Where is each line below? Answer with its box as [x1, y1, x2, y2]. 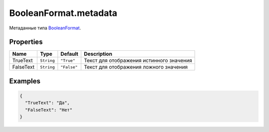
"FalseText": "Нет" [25, 107, 73, 113]
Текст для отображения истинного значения [84, 57, 192, 64]
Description [84, 50, 113, 57]
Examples [9, 77, 41, 85]
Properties [9, 38, 43, 46]
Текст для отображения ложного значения [84, 64, 188, 71]
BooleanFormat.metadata [9, 7, 118, 18]
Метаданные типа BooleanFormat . [9, 25, 81, 31]
